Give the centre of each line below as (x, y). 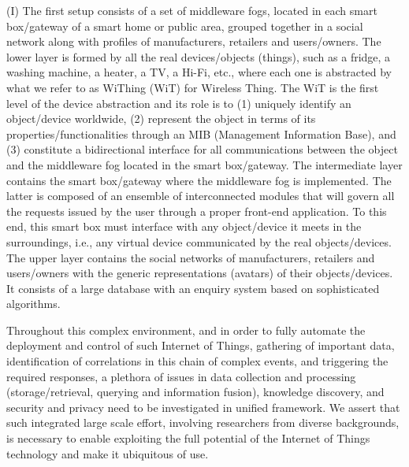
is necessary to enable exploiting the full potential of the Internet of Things (188, 438)
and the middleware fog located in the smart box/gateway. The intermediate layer (204, 164)
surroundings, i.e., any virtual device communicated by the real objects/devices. (199, 241)
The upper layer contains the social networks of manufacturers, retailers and (191, 257)
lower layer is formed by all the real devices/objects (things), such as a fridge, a (199, 56)
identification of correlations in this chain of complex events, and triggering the (197, 361)
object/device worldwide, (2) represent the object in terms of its (161, 119)
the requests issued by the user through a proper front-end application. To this (197, 211)
